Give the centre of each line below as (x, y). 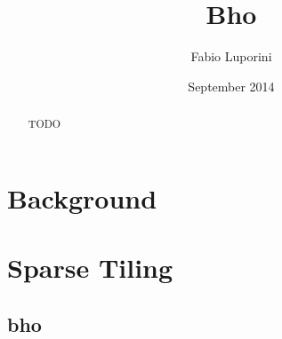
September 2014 (231, 86)
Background (82, 197)
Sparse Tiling (90, 268)
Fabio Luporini (231, 56)
